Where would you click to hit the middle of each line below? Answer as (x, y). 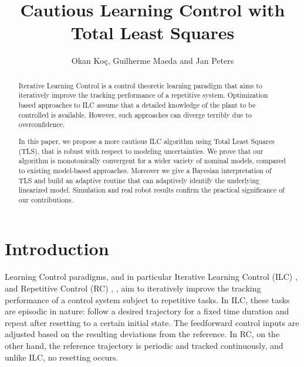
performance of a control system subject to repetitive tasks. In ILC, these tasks (147, 299)
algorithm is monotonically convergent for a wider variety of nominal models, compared (152, 161)
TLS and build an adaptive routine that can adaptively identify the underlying (139, 180)
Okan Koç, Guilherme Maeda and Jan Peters (153, 61)
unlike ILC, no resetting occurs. (62, 357)
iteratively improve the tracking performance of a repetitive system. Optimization (143, 95)
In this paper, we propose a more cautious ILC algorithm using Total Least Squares (146, 141)
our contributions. (46, 199)
